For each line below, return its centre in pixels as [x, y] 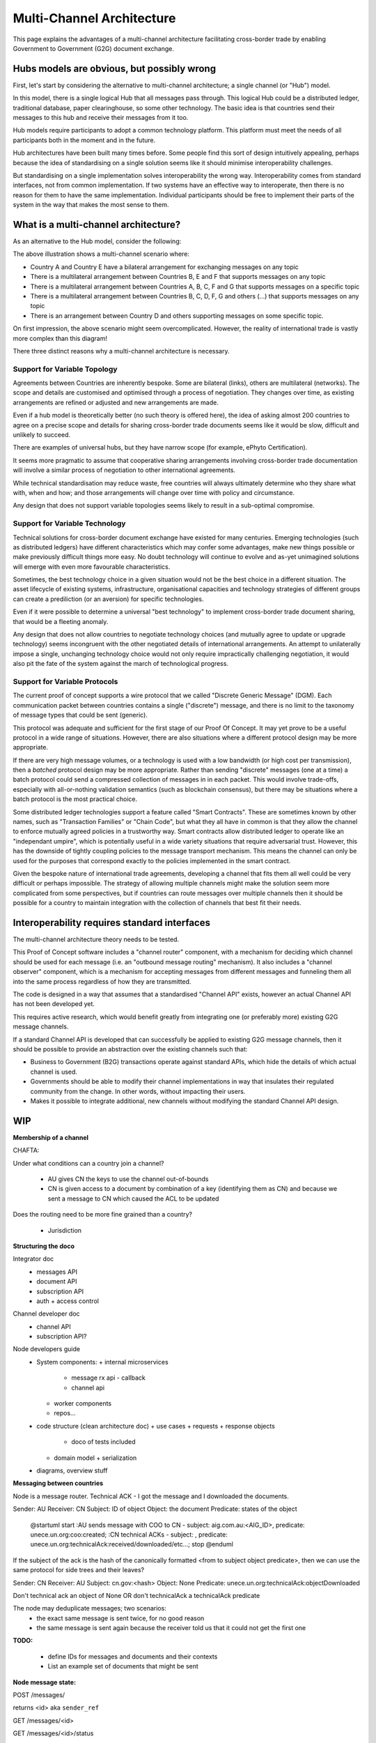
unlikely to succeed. [42, 435]
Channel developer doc [46, 1314]
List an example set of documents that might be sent [123, 1666]
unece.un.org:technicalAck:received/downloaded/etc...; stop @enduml [132, 1544]
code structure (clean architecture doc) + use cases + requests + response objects [156, 1426]
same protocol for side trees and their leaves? [79, 1570]
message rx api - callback [108, 1378]
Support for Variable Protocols [65, 681]
